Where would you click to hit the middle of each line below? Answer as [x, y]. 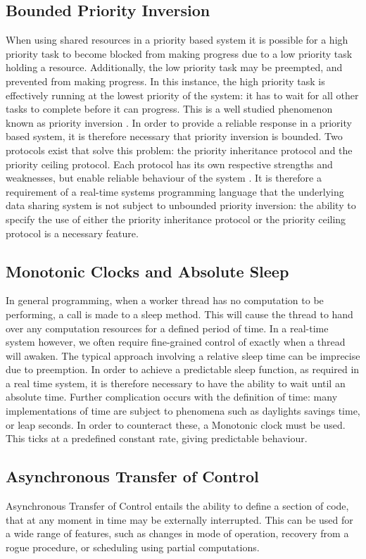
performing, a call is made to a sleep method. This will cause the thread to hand [179, 314]
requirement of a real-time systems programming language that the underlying [175, 191]
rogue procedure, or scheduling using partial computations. [133, 547]
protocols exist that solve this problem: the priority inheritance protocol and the [179, 150]
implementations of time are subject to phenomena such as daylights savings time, [183, 411]
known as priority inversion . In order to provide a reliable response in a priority [179, 122]
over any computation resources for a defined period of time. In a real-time [167, 328]
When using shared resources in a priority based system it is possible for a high [177, 40]
